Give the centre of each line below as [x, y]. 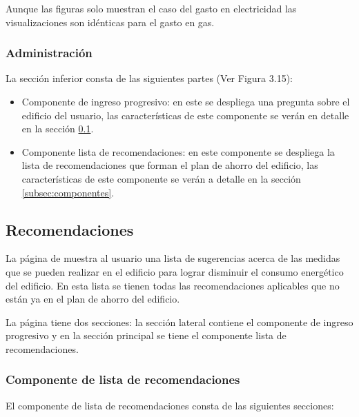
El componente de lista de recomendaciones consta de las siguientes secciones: [170, 405]
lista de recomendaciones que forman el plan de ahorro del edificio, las [170, 165]
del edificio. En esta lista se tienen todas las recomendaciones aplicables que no [173, 285]
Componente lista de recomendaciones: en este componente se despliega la [178, 151]
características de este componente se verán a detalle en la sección [161, 178]
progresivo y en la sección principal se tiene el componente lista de [146, 335]
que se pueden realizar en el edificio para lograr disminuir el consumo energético [175, 271]
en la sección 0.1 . [58, 129]
